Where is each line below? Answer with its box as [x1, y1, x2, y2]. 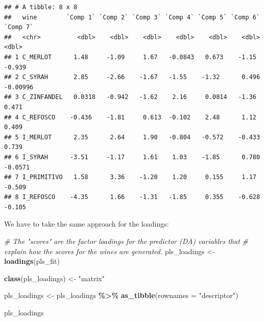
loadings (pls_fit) [4, 256, 60, 266]
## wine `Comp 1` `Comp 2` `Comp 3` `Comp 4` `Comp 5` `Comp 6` [4, 13, 260, 21]
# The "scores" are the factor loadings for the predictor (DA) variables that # [4, 236, 248, 246]
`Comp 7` [4, 23, 34, 31]
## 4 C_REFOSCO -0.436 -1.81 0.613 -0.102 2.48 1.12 [4, 113, 256, 121]
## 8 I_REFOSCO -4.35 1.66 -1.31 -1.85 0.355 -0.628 [4, 193, 260, 201]
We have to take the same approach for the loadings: [4, 218, 169, 229]
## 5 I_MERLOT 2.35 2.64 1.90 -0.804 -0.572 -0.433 [4, 133, 260, 141]
